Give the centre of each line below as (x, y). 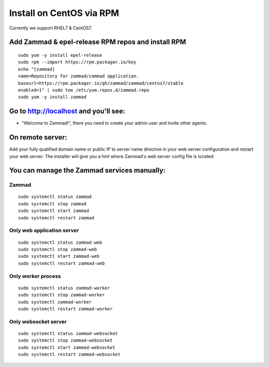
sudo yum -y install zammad (52, 97)
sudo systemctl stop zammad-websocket (66, 341)
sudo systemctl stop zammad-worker (62, 295)
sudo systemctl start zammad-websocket (67, 347)
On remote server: (38, 137)
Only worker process (35, 276)
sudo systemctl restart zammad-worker (66, 309)
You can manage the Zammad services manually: (87, 170)
